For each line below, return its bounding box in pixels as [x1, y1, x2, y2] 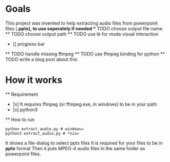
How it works [5, 74, 63, 86]
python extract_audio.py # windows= [5, 126, 84, 131]
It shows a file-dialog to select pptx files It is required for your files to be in [5, 139, 163, 146]
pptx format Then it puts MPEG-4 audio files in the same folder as [5, 145, 145, 151]
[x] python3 [12, 106, 38, 113]
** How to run [5, 116, 35, 123]
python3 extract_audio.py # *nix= [5, 131, 80, 136]
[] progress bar [12, 40, 45, 47]
